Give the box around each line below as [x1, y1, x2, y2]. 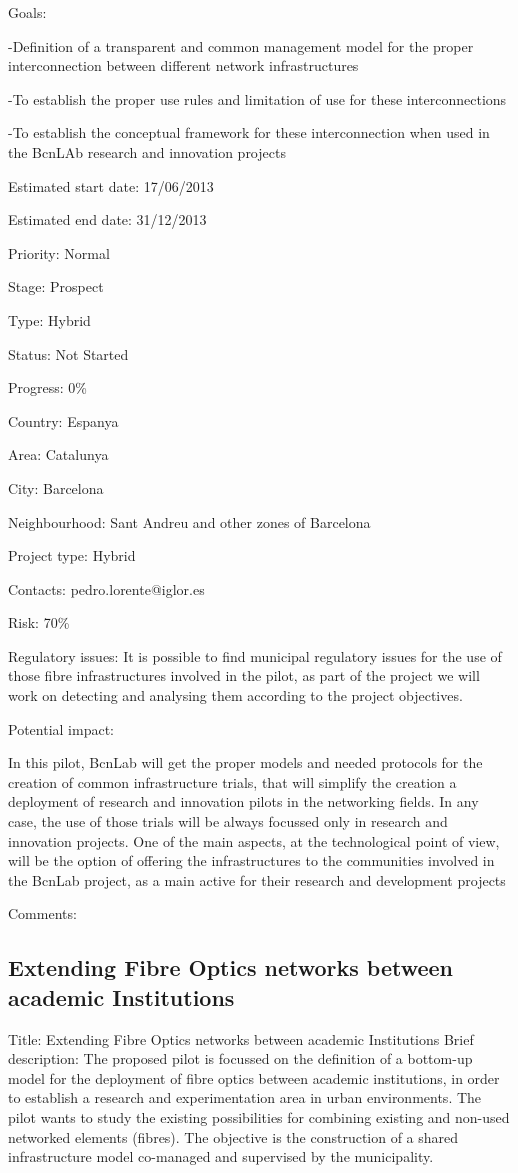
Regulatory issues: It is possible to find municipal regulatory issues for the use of [8, 645, 502, 666]
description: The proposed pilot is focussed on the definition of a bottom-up [8, 1048, 473, 1069]
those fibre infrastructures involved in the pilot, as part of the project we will [8, 665, 480, 686]
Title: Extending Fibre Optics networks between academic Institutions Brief [8, 1028, 474, 1049]
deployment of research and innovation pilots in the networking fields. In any [8, 791, 479, 812]
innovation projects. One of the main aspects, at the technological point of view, [8, 830, 500, 851]
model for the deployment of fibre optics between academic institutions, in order [8, 1067, 500, 1088]
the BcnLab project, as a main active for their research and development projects [8, 869, 506, 890]
